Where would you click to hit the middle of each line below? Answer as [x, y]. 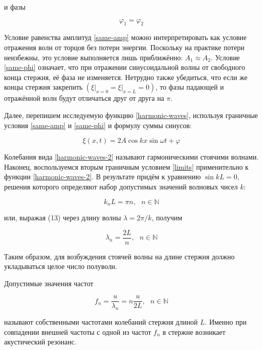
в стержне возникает [194, 332]
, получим [167, 217]
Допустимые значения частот [49, 283]
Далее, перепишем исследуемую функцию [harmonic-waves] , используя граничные [131, 115]
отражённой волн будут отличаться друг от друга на [84, 98]
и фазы [15, 7]
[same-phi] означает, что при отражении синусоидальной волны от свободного [125, 67]
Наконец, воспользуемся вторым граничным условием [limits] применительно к [126, 166]
